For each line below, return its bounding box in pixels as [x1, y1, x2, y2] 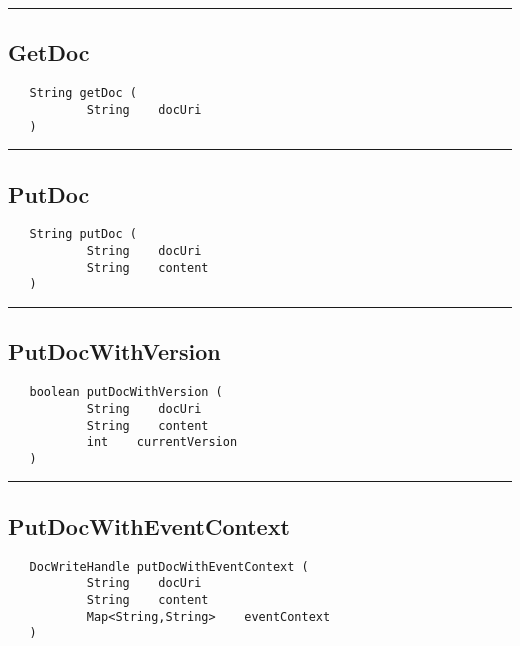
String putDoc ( [29, 227, 137, 242]
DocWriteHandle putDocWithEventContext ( [29, 559, 309, 574]
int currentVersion [86, 435, 238, 450]
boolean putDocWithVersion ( [29, 385, 223, 400]
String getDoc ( [29, 86, 137, 101]
